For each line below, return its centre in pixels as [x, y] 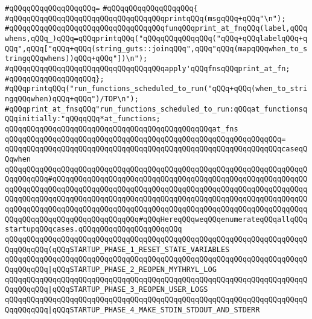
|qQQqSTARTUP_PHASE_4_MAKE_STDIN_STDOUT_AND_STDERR [154, 310]
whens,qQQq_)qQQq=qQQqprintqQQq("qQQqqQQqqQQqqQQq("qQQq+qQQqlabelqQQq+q [156, 38]
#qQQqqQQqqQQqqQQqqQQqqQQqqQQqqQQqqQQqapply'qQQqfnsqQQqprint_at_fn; [148, 68]
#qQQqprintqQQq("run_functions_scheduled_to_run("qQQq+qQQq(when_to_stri [156, 89]
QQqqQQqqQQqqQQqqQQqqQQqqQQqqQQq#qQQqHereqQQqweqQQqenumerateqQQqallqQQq [156, 219]
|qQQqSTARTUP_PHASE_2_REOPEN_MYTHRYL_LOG [132, 270]
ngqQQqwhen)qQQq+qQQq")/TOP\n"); [72, 99]
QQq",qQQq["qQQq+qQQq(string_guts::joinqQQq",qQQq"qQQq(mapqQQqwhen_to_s [156, 49]
